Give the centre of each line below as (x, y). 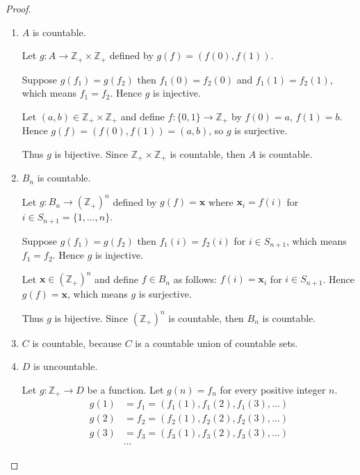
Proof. (18, 8)
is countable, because (77, 343)
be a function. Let (125, 389)
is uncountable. (66, 366)
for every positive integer (273, 389)
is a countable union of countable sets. (216, 343)
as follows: (195, 279)
